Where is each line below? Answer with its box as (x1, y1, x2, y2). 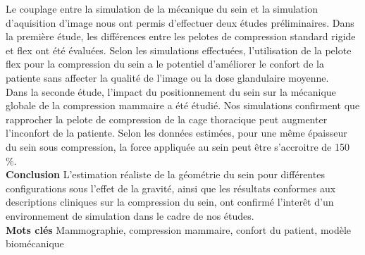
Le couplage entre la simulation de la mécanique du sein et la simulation (6, 1, 318, 15)
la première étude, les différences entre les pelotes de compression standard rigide (6, 29, 356, 44)
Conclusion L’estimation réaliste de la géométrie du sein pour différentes (6, 167, 325, 182)
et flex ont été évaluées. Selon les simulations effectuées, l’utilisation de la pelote (6, 42, 352, 57)
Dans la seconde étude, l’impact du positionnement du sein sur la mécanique (6, 84, 336, 99)
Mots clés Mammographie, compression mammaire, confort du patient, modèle (6, 222, 352, 237)
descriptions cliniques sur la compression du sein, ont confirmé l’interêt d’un (6, 194, 334, 209)
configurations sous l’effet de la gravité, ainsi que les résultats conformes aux (6, 180, 336, 195)
